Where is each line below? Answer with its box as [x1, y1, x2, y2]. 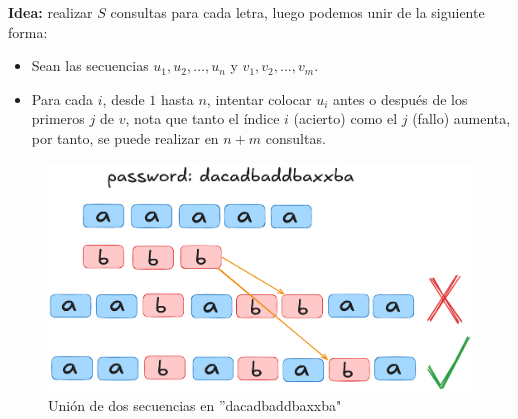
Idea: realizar [8, 2, 93, 22]
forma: [8, 21, 48, 42]
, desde [102, 88, 145, 109]
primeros [31, 108, 85, 129]
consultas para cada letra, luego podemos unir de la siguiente [110, 2, 485, 22]
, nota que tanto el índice [125, 108, 280, 129]
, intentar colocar [206, 88, 312, 109]
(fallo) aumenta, [412, 108, 511, 129]
